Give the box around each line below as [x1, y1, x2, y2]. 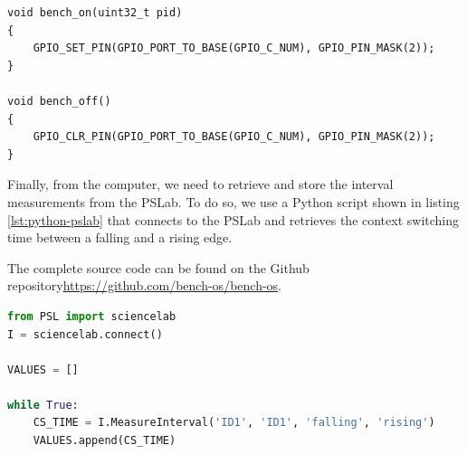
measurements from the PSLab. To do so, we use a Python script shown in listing [7, 192, 460, 211]
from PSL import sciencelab [7, 309, 176, 323]
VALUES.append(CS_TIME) [33, 434, 176, 448]
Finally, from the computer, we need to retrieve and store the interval [7, 175, 394, 194]
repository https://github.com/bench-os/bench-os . [7, 276, 281, 295]
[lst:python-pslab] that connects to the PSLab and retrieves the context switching [7, 210, 460, 229]
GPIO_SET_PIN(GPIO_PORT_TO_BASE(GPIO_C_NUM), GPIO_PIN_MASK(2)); [33, 42, 435, 55]
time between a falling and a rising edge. [7, 228, 233, 247]
